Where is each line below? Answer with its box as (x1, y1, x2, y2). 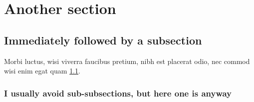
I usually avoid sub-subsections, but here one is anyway (4, 86, 232, 99)
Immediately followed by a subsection (4, 32, 202, 47)
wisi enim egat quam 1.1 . (4, 65, 80, 76)
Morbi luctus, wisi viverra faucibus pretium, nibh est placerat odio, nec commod (4, 55, 250, 66)
